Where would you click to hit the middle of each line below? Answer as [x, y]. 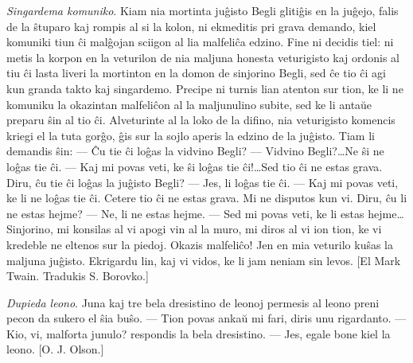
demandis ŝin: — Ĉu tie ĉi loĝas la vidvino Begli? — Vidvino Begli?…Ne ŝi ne [195, 151]
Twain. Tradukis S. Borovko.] [78, 276]
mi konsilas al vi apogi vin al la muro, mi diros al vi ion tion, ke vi [219, 229]
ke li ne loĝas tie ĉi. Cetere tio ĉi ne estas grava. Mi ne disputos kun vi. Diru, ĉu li [207, 198]
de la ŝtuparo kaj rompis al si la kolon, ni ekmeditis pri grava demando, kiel [191, 26]
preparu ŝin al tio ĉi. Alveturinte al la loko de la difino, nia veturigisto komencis [201, 120]
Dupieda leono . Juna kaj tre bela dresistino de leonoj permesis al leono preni [193, 302]
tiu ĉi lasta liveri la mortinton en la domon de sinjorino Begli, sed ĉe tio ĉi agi [196, 73]
